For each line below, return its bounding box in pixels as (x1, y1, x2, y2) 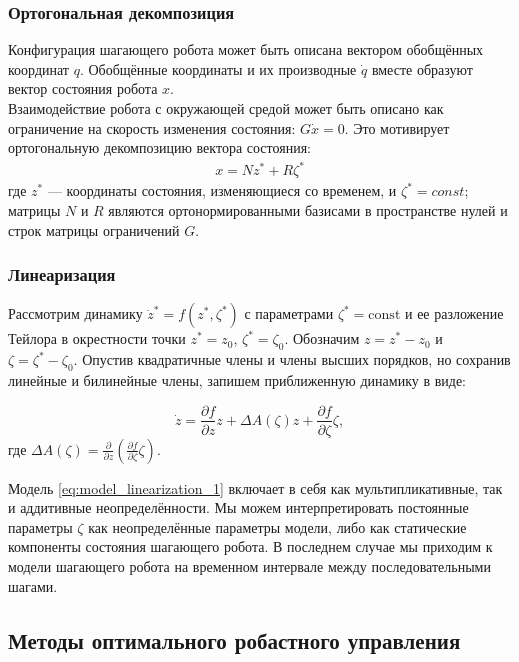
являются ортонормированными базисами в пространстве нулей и (108, 199, 508, 220)
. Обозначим (284, 328, 360, 349)
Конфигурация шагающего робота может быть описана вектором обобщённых (8, 39, 484, 60)
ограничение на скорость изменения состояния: (8, 117, 296, 138)
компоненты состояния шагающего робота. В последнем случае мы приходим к (8, 536, 493, 557)
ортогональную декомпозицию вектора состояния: (8, 137, 311, 158)
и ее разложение (404, 303, 504, 324)
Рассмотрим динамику (8, 303, 143, 324)
